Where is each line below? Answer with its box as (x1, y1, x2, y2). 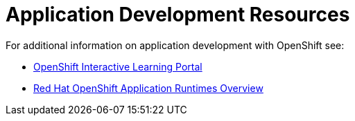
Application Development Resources (6, 3, 350, 26)
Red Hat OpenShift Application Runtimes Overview (33, 82, 263, 94)
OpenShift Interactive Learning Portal (33, 60, 202, 73)
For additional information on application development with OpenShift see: (6, 39, 345, 51)
